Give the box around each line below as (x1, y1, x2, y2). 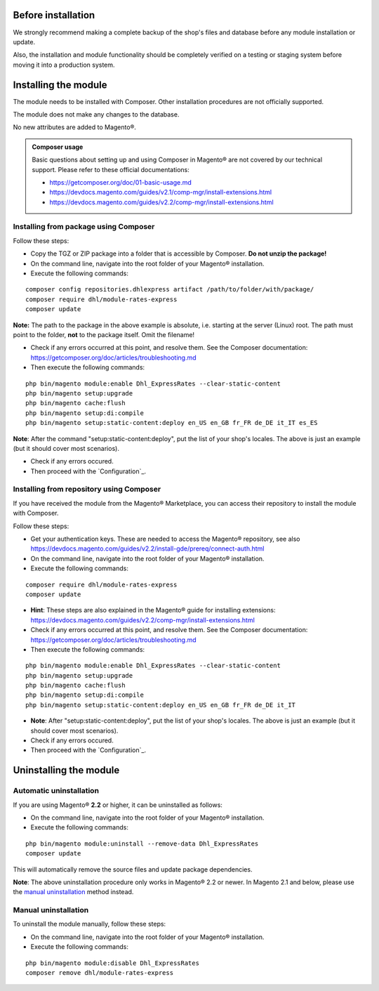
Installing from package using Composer (13, 222, 155, 232)
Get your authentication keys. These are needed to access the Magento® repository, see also (30, 534, 300, 543)
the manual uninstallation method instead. (13, 888, 134, 896)
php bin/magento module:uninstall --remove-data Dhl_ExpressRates (25, 839, 259, 848)
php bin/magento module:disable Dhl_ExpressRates (25, 959, 200, 967)
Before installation (13, 9, 95, 21)
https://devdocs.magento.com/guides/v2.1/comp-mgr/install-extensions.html (49, 188, 272, 197)
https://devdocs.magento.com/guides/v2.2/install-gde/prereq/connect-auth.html (30, 544, 265, 553)
